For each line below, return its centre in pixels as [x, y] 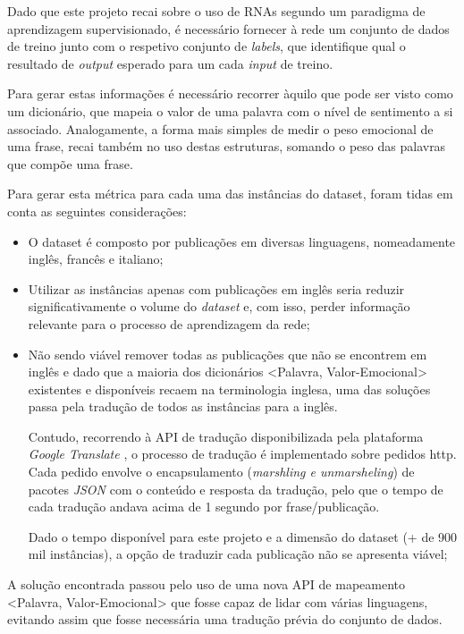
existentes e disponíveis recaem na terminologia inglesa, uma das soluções [229, 389]
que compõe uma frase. [70, 163]
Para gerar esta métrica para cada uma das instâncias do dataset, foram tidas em [230, 194]
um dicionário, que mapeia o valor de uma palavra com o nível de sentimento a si [230, 110]
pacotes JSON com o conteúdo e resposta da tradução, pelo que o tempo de [236, 489]
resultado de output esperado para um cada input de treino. [170, 63]
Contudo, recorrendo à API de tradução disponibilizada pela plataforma [226, 436]
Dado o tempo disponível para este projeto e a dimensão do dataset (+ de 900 [243, 536]
